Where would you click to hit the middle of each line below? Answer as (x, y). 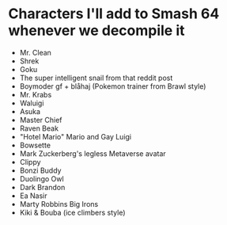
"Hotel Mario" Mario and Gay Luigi (76, 136)
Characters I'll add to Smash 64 (114, 14)
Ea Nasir (33, 196)
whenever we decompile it (96, 31)
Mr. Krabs (36, 94)
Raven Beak (39, 128)
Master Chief (41, 120)
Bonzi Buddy (40, 170)
